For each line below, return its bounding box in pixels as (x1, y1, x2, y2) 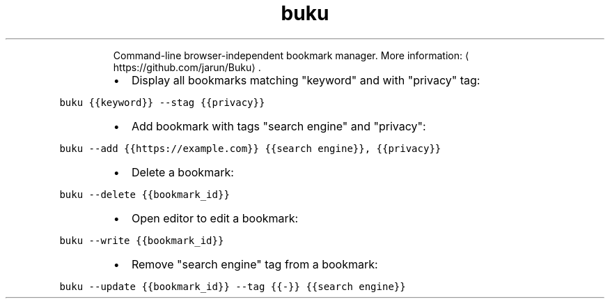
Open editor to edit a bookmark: (131, 211, 299, 225)
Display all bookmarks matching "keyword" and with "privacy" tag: (131, 73, 480, 87)
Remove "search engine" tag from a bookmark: (131, 257, 378, 271)
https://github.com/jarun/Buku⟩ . (113, 61, 261, 73)
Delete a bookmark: (131, 165, 234, 179)
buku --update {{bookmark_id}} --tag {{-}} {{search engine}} (59, 280, 406, 292)
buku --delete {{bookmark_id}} (59, 188, 230, 200)
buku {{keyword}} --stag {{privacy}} (59, 96, 265, 108)
